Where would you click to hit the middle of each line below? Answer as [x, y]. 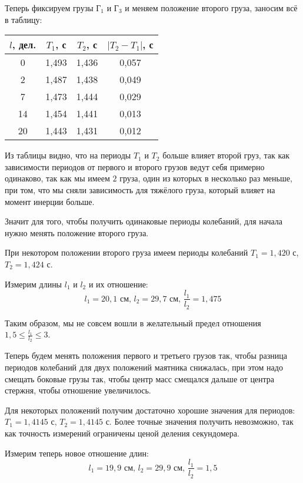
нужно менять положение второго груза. [77, 232]
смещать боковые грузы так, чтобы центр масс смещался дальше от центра [140, 378]
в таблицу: [24, 19]
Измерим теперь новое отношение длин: [77, 453]
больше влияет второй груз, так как [226, 155]
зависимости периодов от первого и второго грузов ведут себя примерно [135, 166]
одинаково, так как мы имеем [57, 178]
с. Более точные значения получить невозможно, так [199, 421]
